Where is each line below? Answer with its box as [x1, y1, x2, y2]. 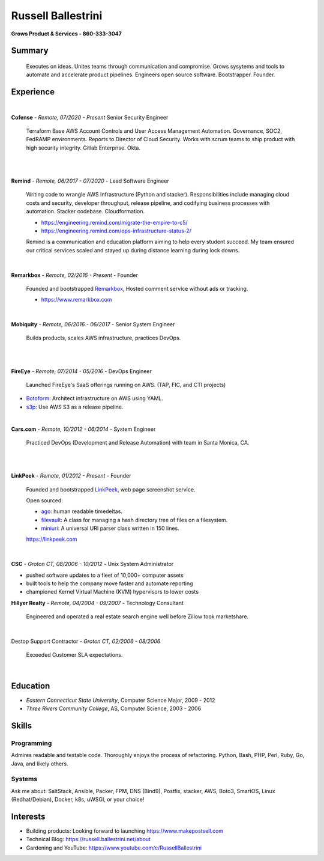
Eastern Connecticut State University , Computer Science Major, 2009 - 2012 [26, 696, 215, 704]
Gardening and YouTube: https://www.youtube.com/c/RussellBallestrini [26, 844, 202, 851]
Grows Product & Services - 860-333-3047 [11, 30, 122, 37]
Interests [11, 811, 46, 821]
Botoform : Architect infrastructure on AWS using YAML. [26, 395, 164, 402]
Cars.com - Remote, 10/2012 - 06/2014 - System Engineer [11, 425, 156, 433]
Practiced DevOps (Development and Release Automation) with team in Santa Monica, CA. [26, 439, 250, 446]
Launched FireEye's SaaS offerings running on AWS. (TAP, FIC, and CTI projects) [26, 382, 226, 389]
